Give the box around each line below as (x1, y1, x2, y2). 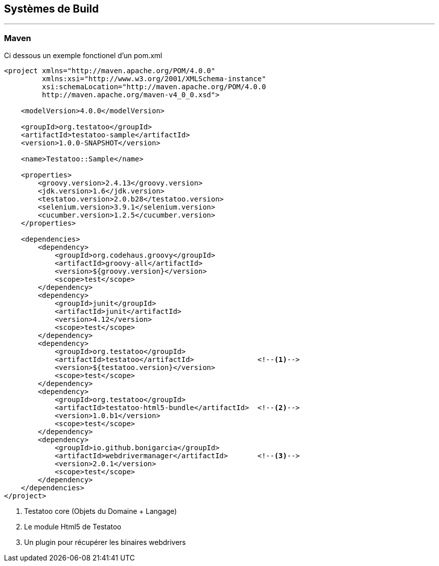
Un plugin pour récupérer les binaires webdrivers (24, 538, 186, 547)
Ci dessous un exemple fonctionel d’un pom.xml (4, 51, 162, 60)
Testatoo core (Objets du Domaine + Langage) (24, 507, 177, 516)
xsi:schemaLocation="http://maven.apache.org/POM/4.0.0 (42, 83, 266, 91)
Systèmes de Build (4, 3, 99, 15)
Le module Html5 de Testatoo (24, 522, 122, 531)
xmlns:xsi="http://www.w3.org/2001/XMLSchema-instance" (42, 75, 266, 83)
